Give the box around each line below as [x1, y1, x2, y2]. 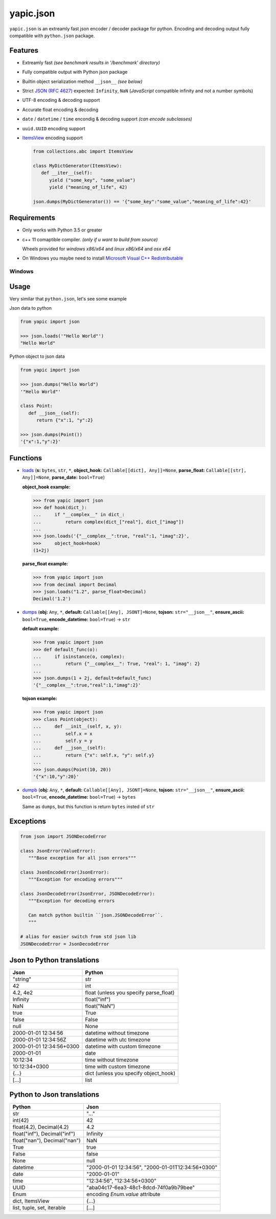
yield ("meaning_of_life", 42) [49, 184, 128, 190]
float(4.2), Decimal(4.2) [12, 1123, 69, 1130]
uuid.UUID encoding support [22, 125, 85, 132]
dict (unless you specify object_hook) [85, 1070, 176, 1077]
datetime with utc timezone [85, 1036, 151, 1043]
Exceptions [9, 817, 46, 825]
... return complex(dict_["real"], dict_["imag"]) [33, 519, 184, 525]
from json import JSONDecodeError [20, 833, 107, 839]
